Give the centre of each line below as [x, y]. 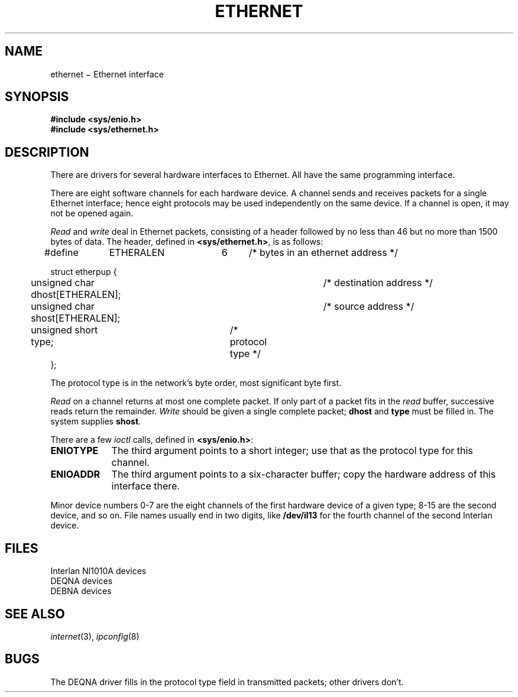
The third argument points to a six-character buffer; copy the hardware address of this [304, 474]
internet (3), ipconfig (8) [95, 636]
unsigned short [64, 330]
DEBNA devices [81, 591]
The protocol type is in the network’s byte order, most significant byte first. [196, 383]
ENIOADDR [75, 474]
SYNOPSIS [37, 97]
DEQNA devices [82, 581]
